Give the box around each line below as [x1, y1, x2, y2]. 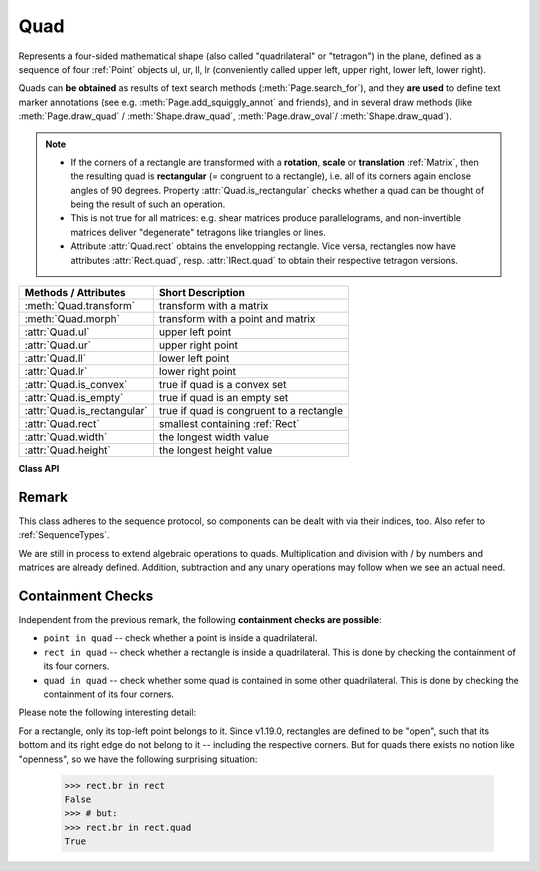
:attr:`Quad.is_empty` [24, 391, 124, 405]
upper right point [158, 338, 239, 352]
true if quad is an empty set [158, 391, 289, 405]
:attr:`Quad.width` [24, 430, 108, 444]
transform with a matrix [158, 299, 269, 313]
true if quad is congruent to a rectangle [158, 404, 344, 418]
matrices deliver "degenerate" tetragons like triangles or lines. [70, 226, 327, 238]
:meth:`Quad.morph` [24, 312, 120, 326]
